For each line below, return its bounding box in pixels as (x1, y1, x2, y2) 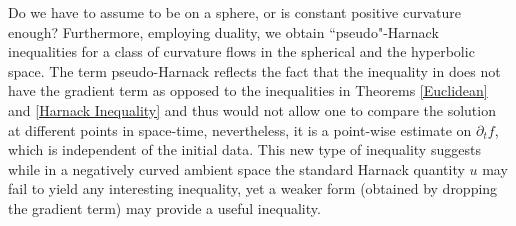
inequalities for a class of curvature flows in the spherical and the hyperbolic (8, 41, 475, 62)
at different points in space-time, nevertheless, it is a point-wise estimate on (8, 119, 472, 140)
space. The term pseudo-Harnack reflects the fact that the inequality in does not (8, 60, 501, 81)
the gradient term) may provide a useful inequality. (8, 197, 321, 218)
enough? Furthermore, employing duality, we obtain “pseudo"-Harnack (8, 21, 439, 42)
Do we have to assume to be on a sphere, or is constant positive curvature (8, 2, 462, 22)
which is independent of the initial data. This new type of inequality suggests (8, 139, 481, 160)
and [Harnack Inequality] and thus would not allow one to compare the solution (8, 99, 496, 120)
